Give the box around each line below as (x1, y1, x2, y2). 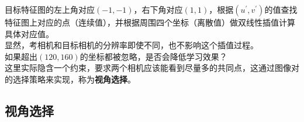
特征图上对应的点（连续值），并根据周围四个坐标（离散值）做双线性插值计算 (5, 16, 295, 28)
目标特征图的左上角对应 (5, 3, 95, 15)
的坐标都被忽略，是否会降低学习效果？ (80, 50, 227, 62)
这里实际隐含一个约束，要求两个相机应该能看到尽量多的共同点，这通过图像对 (5, 62, 299, 74)
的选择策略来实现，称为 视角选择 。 (5, 73, 136, 85)
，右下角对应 (133, 3, 183, 15)
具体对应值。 (5, 27, 54, 40)
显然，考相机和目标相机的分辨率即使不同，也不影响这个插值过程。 (5, 39, 258, 51)
